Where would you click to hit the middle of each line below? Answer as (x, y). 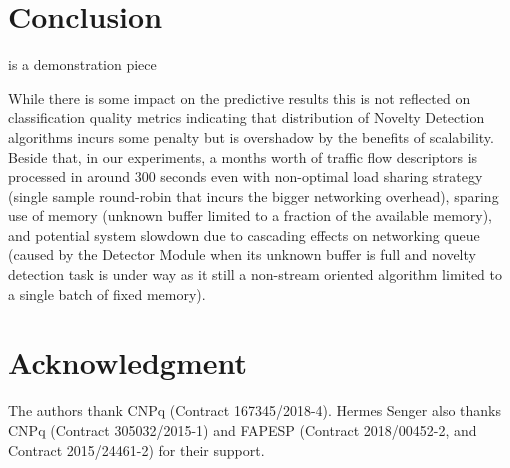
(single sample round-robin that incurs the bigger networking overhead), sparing (253, 195)
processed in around (69, 176)
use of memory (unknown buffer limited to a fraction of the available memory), (250, 215)
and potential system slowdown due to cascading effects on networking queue (244, 234)
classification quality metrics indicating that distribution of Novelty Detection (246, 117)
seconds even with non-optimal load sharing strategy (321, 176)
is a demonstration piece (82, 64)
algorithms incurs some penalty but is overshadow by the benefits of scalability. (251, 136)
